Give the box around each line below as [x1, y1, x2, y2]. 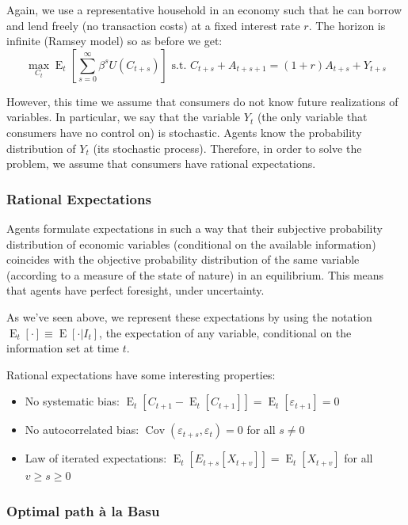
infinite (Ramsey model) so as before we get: [6, 32, 223, 49]
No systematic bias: [25, 393, 120, 409]
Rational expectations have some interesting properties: [6, 366, 276, 382]
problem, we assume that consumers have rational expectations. [6, 155, 316, 172]
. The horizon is [308, 17, 386, 33]
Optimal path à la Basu [6, 500, 160, 520]
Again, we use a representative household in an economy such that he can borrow [6, 2, 402, 17]
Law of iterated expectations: [25, 450, 167, 466]
